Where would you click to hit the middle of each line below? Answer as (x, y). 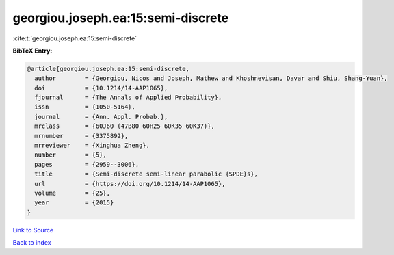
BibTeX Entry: (32, 51)
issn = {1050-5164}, (85, 107)
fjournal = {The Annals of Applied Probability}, (128, 98)
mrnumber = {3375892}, (81, 136)
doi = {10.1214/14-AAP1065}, (101, 88)
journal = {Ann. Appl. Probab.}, (101, 117)
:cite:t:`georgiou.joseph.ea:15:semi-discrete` (75, 38)
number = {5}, (71, 155)
